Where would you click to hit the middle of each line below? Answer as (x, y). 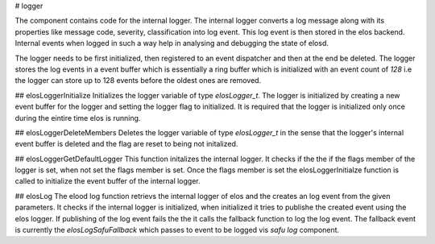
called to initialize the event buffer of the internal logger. (108, 181)
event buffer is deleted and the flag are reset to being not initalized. (126, 144)
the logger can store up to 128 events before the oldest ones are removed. (138, 81)
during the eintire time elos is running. (78, 118)
